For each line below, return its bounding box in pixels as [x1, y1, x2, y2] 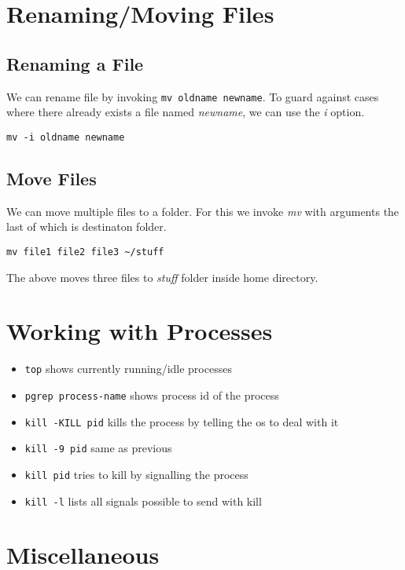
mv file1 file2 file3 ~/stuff [6, 246, 164, 258]
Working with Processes [6, 315, 273, 347]
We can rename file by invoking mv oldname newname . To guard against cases [6, 88, 379, 104]
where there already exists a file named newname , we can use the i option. [6, 104, 365, 120]
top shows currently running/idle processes [24, 360, 232, 377]
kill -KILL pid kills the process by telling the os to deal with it [24, 413, 339, 429]
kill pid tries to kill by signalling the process [24, 466, 249, 482]
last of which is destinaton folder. [6, 218, 167, 235]
